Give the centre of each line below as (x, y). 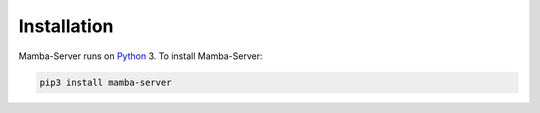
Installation (66, 26)
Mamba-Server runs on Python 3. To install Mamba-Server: (140, 56)
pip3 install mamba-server (105, 82)
